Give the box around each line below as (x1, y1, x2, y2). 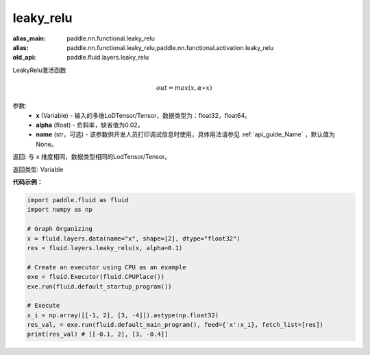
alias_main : (12, 34, 46, 42)
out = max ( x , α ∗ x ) (156, 84, 212, 92)
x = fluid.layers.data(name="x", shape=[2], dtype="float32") (27, 234, 241, 243)
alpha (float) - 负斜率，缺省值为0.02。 (36, 121, 144, 130)
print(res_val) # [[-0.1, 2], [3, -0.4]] (27, 330, 169, 339)
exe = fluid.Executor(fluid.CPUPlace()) (27, 273, 164, 281)
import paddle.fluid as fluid (27, 196, 129, 204)
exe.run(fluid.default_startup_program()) (27, 282, 172, 291)
